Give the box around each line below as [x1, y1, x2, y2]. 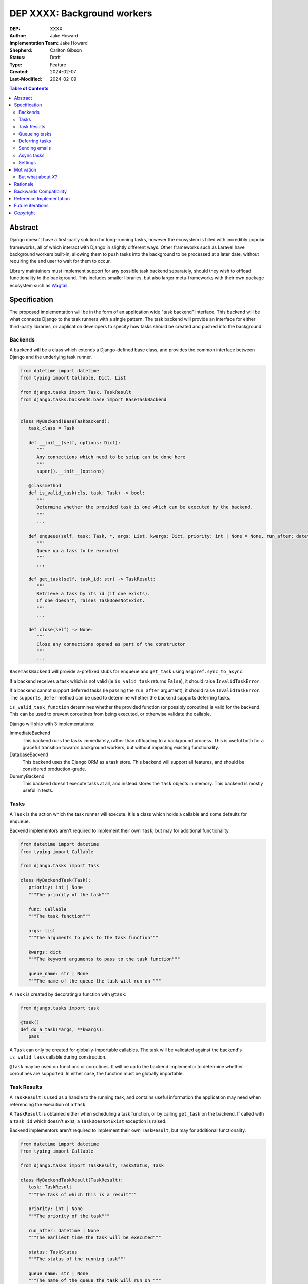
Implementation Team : [9, 40, 59, 46]
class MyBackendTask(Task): [20, 877, 91, 883]
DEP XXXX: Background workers [9, 8, 152, 19]
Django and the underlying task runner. [9, 354, 92, 360]
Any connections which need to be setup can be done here [36, 454, 186, 460]
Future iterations [14, 202, 49, 209]
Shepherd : [9, 47, 33, 53]
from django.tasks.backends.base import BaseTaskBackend [20, 396, 167, 403]
